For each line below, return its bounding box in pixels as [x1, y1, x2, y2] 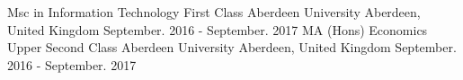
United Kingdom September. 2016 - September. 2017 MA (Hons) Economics [7, 20, 428, 39]
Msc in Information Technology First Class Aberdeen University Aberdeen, [7, 3, 421, 21]
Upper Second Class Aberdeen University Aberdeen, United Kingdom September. [7, 38, 457, 57]
